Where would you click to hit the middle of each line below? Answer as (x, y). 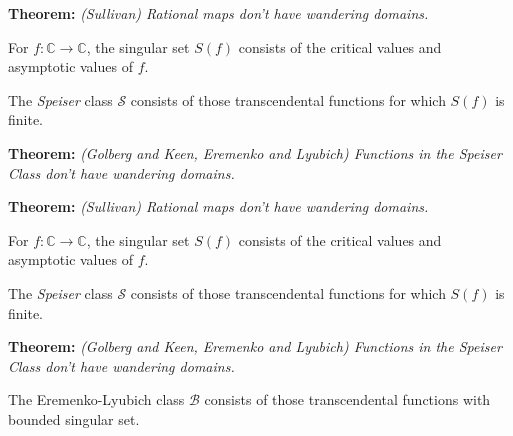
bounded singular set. (74, 418)
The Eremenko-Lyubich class (96, 399)
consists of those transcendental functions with (347, 399)
